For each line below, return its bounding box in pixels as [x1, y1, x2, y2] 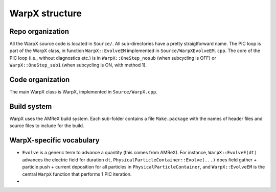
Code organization [9, 76, 70, 84]
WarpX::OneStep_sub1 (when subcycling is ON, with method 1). [9, 62, 147, 68]
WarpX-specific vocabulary [9, 136, 100, 145]
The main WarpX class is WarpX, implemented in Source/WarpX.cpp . [9, 89, 158, 95]
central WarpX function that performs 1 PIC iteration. [22, 171, 132, 177]
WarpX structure [9, 8, 82, 19]
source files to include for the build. [9, 123, 84, 129]
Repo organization [9, 27, 69, 36]
